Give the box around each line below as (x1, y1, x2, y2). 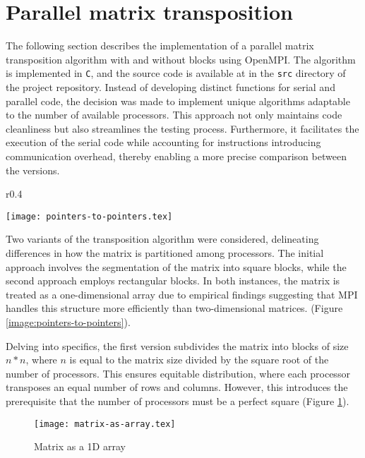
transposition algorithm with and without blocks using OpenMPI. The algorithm (6, 52, 356, 66)
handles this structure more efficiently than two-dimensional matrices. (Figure (6, 301, 343, 315)
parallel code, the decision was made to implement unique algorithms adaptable (6, 93, 350, 108)
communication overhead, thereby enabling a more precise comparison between (6, 148, 347, 163)
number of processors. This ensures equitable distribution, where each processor (6, 366, 350, 380)
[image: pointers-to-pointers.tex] (6, 211, 173, 222)
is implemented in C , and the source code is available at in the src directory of (6, 66, 346, 80)
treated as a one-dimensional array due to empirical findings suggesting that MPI (6, 287, 358, 301)
